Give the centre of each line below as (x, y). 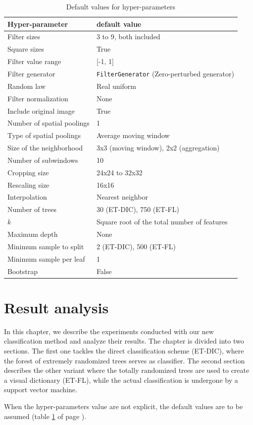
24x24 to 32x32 (119, 172)
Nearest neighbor (122, 197)
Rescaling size (28, 184)
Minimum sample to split (46, 246)
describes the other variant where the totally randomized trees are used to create (127, 370)
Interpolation (27, 197)
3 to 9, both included (128, 36)
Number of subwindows (43, 160)
